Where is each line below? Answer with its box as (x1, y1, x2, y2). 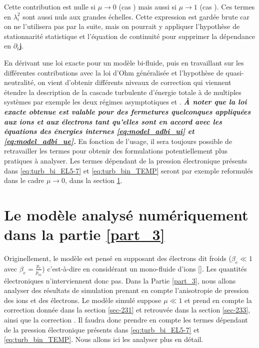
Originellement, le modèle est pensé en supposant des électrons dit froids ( (4, 253, 231, 263)
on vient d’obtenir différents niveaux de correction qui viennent (37, 77, 231, 87)
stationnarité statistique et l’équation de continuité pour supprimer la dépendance (4, 30, 255, 41)
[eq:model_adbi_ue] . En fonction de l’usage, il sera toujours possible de (4, 135, 232, 146)
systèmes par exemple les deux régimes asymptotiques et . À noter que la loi (4, 96, 247, 107)
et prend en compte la (184, 294, 252, 305)
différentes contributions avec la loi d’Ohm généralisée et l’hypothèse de (4, 67, 223, 77)
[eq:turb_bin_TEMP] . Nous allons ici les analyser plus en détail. (4, 334, 203, 344)
